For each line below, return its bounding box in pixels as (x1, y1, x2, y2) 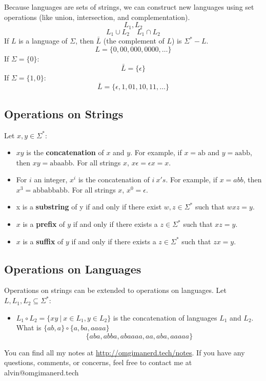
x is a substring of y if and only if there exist (16, 201, 162, 212)
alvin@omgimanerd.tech (4, 367, 79, 378)
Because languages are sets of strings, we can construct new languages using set (4, 2, 254, 12)
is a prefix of (23, 219, 65, 229)
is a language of (18, 35, 68, 46)
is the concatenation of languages (113, 312, 217, 323)
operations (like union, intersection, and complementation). (4, 11, 190, 22)
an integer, (34, 174, 68, 185)
